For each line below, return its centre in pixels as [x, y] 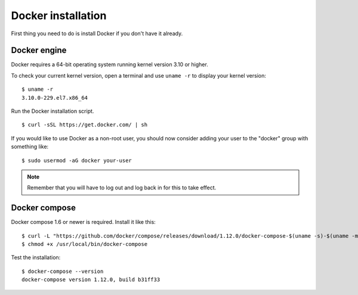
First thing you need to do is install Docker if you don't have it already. [97, 33]
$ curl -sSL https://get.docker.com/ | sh [85, 125]
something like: [30, 147]
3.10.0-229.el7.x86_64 [55, 98]
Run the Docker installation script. [53, 111]
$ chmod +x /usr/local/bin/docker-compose [85, 244]
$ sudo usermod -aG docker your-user [77, 160]
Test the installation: [36, 257]
